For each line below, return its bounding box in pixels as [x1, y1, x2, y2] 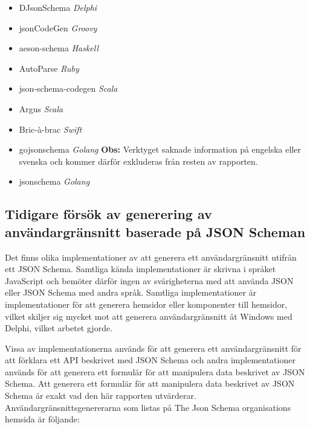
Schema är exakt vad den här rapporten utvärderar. [5, 389, 196, 402]
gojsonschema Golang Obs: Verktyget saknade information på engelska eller [19, 143, 301, 156]
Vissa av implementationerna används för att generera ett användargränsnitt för [5, 342, 302, 354]
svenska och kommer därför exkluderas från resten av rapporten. [19, 154, 258, 167]
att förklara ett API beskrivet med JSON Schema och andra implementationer [5, 354, 295, 366]
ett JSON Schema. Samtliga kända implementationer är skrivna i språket [5, 262, 276, 275]
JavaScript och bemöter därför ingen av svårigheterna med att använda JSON [5, 274, 294, 287]
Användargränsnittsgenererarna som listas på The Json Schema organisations [5, 401, 291, 413]
